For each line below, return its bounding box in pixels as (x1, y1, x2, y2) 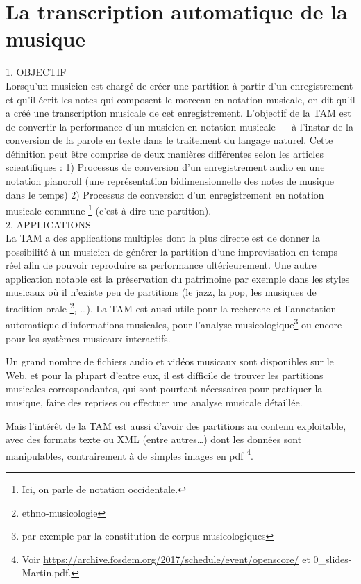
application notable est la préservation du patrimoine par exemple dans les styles (6, 271, 350, 285)
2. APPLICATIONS (6, 217, 91, 231)
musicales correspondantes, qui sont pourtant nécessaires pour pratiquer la (6, 381, 323, 396)
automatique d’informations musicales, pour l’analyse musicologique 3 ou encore (6, 315, 342, 331)
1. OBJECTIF (6, 65, 67, 79)
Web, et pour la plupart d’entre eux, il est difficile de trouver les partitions (6, 367, 324, 382)
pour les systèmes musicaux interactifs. (6, 331, 171, 345)
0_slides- (313, 551, 352, 566)
